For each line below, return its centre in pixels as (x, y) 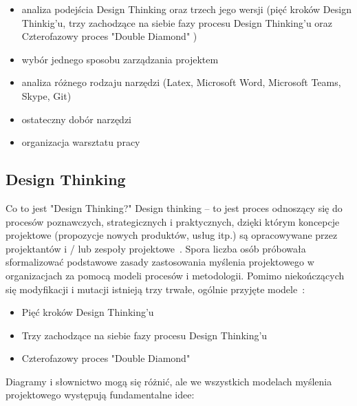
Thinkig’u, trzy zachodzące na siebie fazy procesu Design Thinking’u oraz (177, 22)
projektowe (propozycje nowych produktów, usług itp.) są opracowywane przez (172, 235)
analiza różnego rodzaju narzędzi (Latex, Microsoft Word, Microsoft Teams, (181, 82)
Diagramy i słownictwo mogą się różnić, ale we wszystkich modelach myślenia (169, 381)
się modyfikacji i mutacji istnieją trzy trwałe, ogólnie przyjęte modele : (155, 289)
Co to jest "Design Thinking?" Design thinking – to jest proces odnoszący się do (174, 207)
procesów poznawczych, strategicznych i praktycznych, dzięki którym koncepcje (173, 221)
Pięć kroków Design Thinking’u (88, 312)
